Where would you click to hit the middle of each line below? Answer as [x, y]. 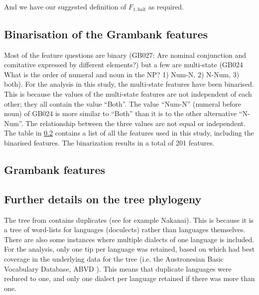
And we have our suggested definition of [65, 6]
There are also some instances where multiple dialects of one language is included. [129, 239]
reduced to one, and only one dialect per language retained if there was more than [129, 278]
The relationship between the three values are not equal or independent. [135, 123]
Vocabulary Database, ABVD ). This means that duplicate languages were [118, 268]
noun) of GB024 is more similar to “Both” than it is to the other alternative [121, 113]
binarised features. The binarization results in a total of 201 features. [109, 143]
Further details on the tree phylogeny [103, 199]
